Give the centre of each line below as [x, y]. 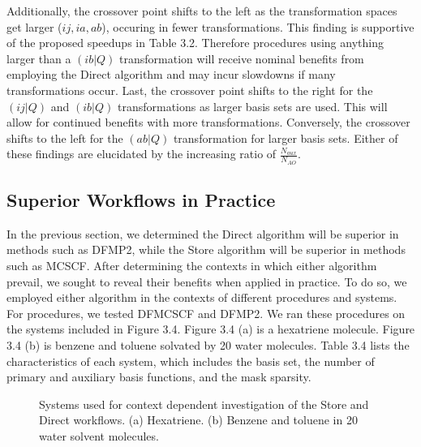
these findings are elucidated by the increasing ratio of [142, 154]
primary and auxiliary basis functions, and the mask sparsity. [159, 377]
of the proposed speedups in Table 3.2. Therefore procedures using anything [195, 43]
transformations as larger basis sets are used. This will [252, 106]
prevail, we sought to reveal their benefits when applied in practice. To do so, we [207, 281]
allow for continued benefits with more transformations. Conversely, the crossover [208, 122]
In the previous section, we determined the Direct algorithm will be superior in [203, 233]
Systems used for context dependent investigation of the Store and [204, 404]
